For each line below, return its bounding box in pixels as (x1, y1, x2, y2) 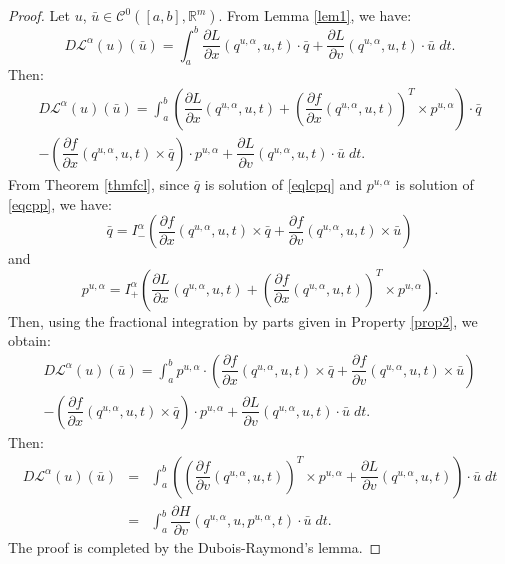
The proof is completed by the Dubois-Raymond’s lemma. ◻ (8, 536, 382, 557)
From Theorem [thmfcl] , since (8, 173, 190, 194)
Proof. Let (8, 5, 70, 25)
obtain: (8, 330, 51, 351)
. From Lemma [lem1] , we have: (218, 5, 412, 25)
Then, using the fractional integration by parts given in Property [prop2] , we (8, 310, 478, 331)
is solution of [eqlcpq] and (204, 173, 363, 194)
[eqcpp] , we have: (8, 193, 112, 214)
